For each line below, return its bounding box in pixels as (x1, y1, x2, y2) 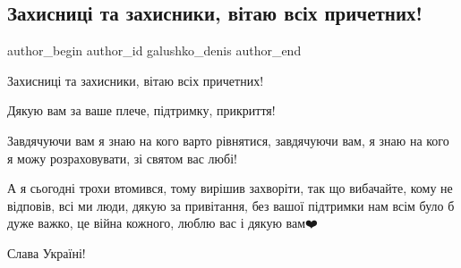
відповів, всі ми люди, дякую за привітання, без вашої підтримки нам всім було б (7, 196, 455, 214)
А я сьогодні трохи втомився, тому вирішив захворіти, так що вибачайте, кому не (7, 179, 453, 197)
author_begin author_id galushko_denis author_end (7, 41, 302, 60)
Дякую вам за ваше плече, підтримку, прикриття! (7, 101, 276, 120)
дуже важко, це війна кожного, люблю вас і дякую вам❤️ (7, 214, 318, 232)
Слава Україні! (7, 243, 86, 262)
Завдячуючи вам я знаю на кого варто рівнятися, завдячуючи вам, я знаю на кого (7, 130, 449, 149)
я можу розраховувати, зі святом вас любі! (7, 148, 237, 167)
